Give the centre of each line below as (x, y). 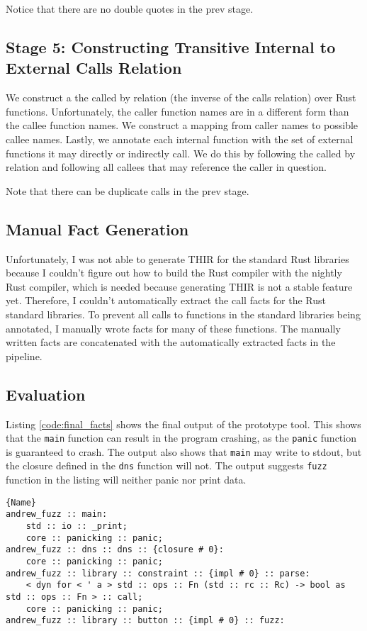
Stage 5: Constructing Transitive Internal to (171, 46)
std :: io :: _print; (77, 526)
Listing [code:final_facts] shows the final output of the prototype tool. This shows (183, 424)
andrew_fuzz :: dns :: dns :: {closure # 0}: (115, 550)
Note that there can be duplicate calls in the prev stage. (128, 190)
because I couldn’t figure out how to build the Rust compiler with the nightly (174, 273)
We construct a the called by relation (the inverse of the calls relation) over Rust (181, 97)
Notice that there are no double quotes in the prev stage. (130, 9)
